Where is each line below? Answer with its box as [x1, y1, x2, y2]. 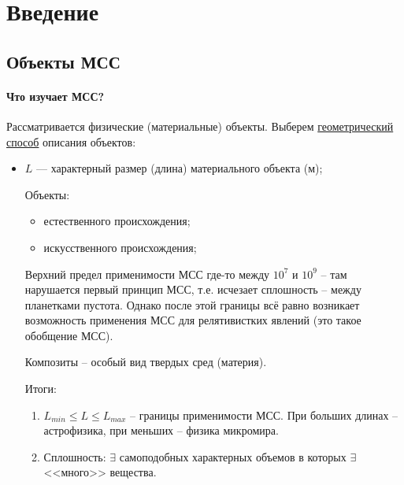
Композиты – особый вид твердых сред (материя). [24, 354, 267, 370]
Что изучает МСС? [6, 87, 105, 104]
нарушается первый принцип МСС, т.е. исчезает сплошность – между [24, 281, 361, 298]
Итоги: [24, 380, 57, 397]
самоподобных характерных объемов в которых [119, 448, 347, 465]
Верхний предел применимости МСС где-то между [24, 265, 270, 282]
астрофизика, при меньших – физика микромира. [43, 422, 279, 439]
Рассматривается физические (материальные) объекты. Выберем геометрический [6, 117, 394, 134]
